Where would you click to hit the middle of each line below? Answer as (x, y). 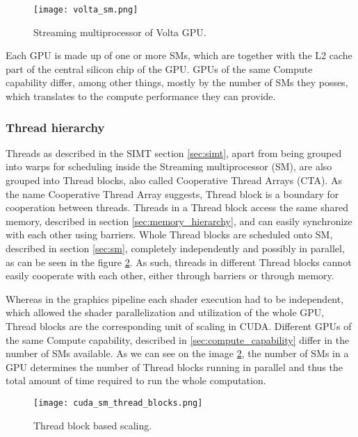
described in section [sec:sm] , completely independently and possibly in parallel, (175, 248)
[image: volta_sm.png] (86, 10)
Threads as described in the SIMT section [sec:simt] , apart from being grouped (174, 152)
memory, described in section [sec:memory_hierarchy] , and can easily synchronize (179, 221)
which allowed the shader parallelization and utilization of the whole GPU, (165, 312)
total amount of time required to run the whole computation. (136, 380)
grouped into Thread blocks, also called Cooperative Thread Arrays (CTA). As (174, 180)
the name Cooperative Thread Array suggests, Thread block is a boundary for (172, 193)
